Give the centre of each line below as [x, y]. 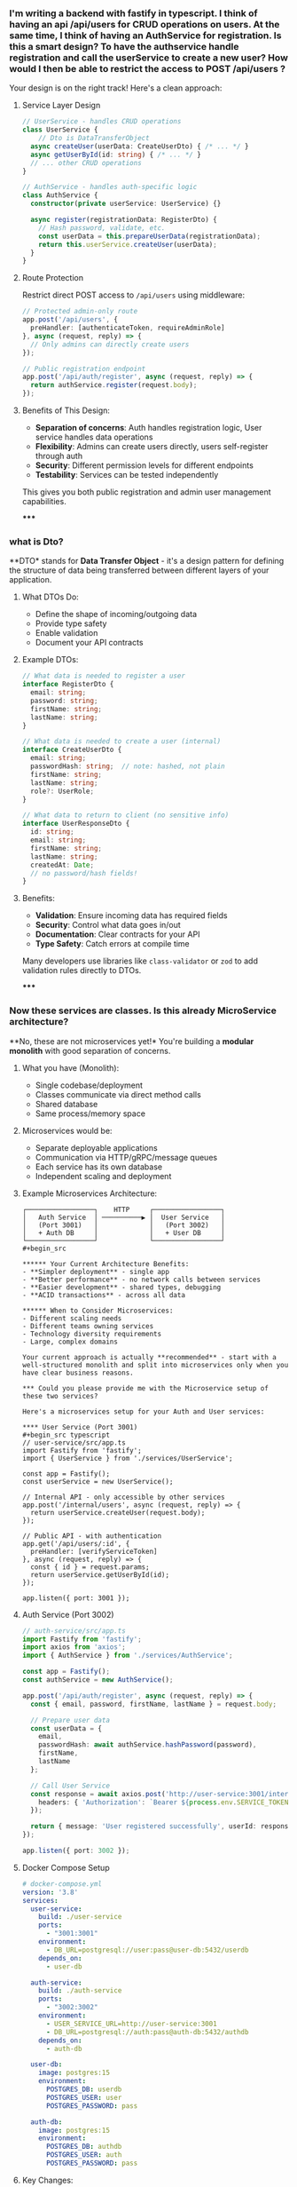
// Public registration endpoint [84, 368]
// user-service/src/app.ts [74, 1442]
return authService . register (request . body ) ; [114, 385]
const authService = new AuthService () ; [98, 1680]
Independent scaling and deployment [103, 1176]
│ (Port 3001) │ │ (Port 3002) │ [123, 1225]
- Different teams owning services [88, 1326]
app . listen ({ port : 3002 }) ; [76, 1851]
